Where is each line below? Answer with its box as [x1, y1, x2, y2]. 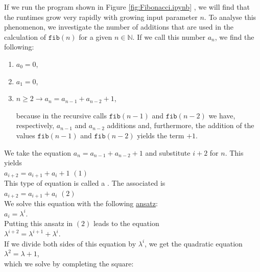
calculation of [4, 31, 46, 42]
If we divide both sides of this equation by [4, 238, 136, 249]
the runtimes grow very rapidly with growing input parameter [4, 11, 198, 22]
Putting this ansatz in [4, 218, 73, 229]
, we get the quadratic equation [145, 238, 243, 249]
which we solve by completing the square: [4, 258, 134, 268]
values [16, 130, 35, 140]
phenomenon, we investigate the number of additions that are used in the [4, 21, 234, 32]
